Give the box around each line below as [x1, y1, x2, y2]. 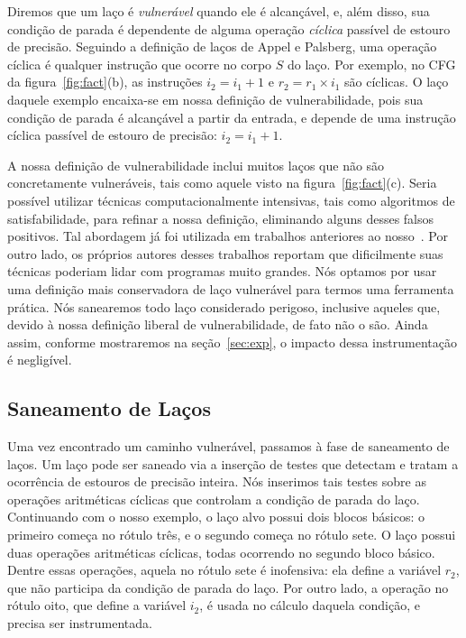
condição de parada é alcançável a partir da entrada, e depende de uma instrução [7, 107, 456, 126]
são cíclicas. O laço [344, 72, 449, 91]
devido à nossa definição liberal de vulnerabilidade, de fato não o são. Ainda [7, 315, 428, 334]
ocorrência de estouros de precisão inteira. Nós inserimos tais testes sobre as [7, 472, 426, 491]
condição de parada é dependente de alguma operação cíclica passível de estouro [7, 19, 451, 38]
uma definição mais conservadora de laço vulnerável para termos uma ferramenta [7, 279, 454, 298]
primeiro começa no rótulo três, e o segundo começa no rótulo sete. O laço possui [7, 525, 456, 544]
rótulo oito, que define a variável [7, 596, 187, 615]
